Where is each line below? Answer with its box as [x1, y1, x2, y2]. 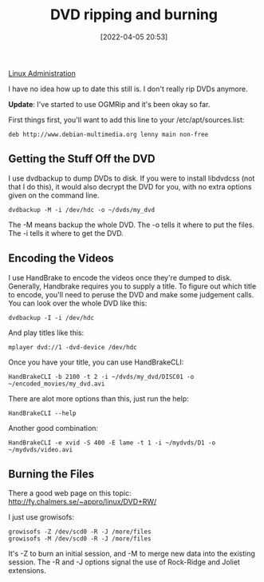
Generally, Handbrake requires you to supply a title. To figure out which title [8, 281, 257, 291]
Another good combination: [8, 423, 98, 433]
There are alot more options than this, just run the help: [8, 393, 189, 403]
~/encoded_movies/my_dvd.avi [8, 380, 105, 388]
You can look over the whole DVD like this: [8, 298, 148, 308]
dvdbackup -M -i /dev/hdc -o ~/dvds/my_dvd [8, 205, 156, 213]
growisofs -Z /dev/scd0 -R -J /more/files [8, 528, 152, 536]
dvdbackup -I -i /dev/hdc [8, 313, 94, 321]
